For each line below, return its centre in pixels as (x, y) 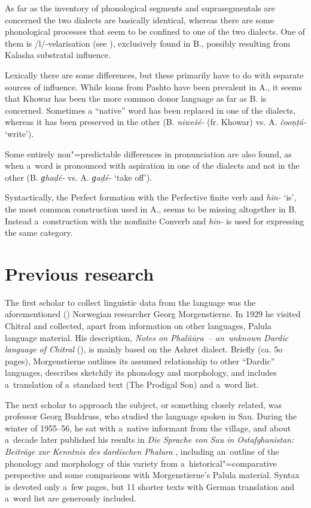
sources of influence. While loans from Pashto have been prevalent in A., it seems (153, 86)
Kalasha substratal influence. (58, 55)
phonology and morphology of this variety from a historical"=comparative (141, 463)
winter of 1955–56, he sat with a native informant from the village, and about (148, 428)
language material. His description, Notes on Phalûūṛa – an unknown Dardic (147, 337)
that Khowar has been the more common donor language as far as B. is (136, 98)
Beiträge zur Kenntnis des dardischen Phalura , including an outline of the (142, 451)
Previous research (80, 273)
